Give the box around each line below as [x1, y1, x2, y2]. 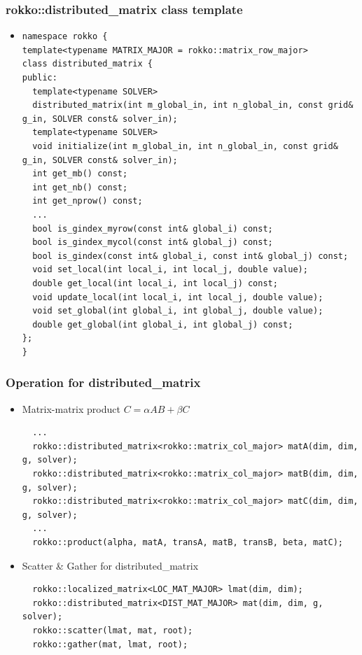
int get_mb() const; [32, 169, 128, 179]
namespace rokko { [22, 31, 108, 42]
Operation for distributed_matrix [6, 374, 201, 391]
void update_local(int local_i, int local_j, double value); [32, 292, 323, 302]
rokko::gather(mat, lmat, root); [32, 639, 188, 649]
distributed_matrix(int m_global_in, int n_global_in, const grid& [32, 100, 354, 111]
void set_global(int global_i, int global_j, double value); [32, 306, 323, 316]
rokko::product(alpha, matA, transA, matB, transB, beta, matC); [32, 537, 343, 548]
